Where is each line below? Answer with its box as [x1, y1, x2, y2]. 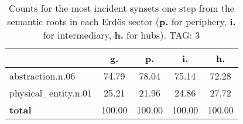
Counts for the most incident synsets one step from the [8, 1, 234, 15]
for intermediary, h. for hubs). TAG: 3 [43, 28, 200, 42]
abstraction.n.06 [9, 69, 76, 82]
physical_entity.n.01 [9, 86, 93, 99]
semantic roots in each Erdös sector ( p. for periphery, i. [7, 15, 236, 28]
